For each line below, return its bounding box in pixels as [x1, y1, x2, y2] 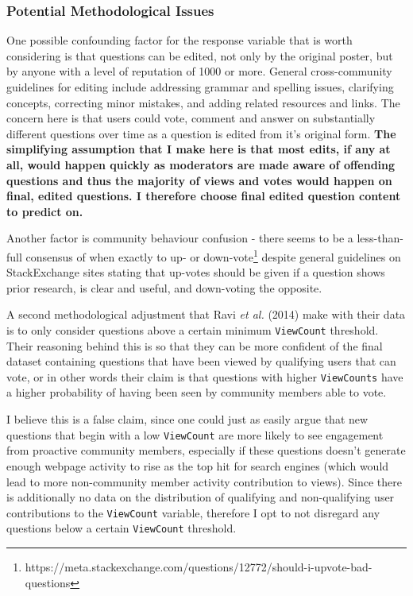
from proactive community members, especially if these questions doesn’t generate [6, 442, 406, 459]
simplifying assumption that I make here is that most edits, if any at [6, 141, 391, 157]
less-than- [357, 230, 403, 246]
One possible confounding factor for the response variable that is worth [6, 32, 353, 48]
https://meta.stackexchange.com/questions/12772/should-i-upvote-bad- [25, 559, 372, 575]
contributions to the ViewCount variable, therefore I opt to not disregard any [6, 504, 380, 521]
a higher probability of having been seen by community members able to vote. [6, 384, 387, 401]
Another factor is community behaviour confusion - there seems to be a [6, 230, 353, 246]
